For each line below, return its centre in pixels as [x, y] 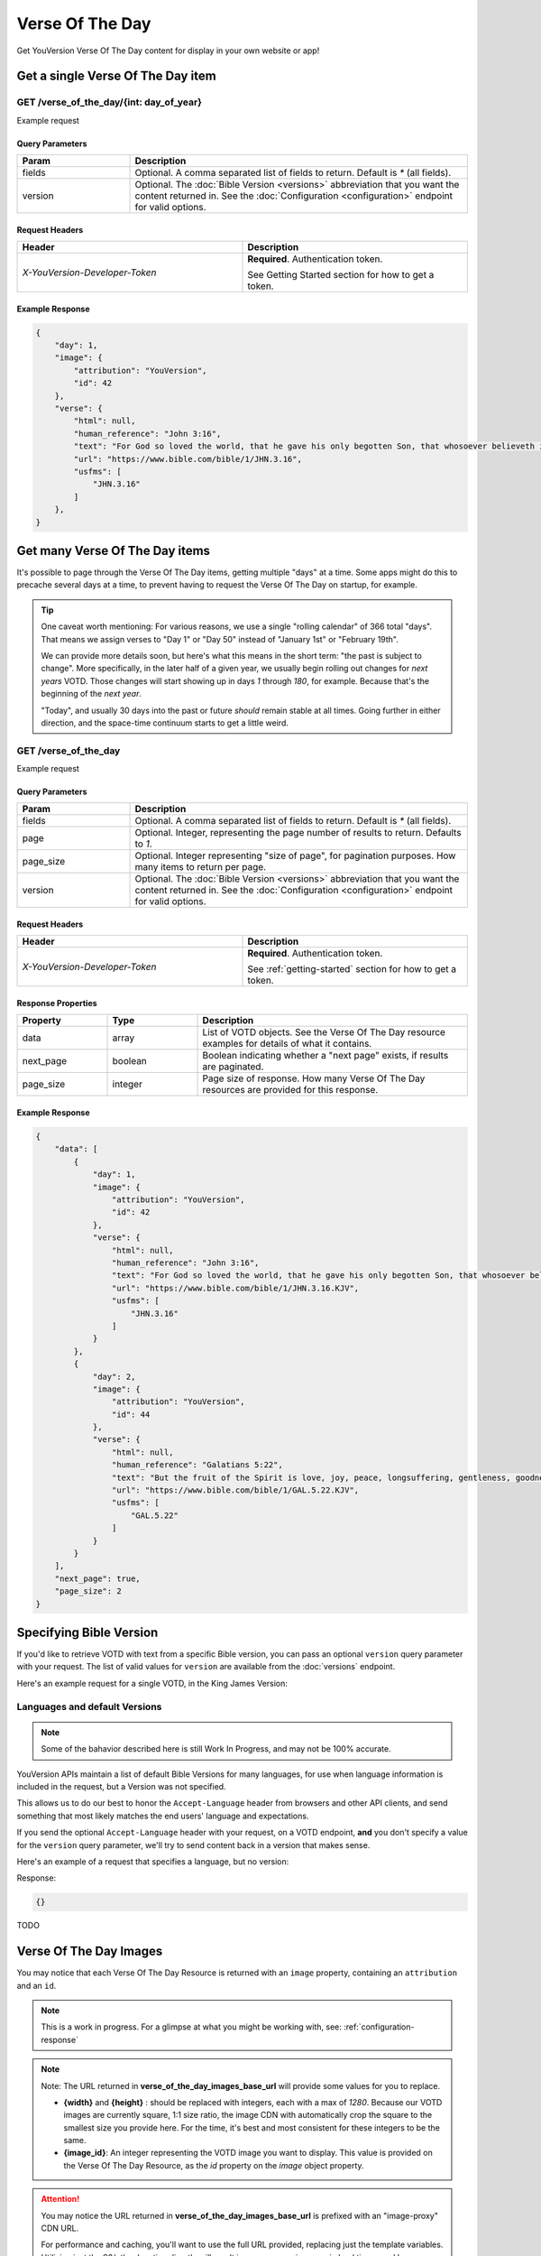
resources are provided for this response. [290, 1090]
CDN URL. [60, 2228]
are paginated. [233, 1067]
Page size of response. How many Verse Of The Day [314, 1078]
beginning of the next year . [91, 694]
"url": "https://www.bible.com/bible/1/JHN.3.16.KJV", [235, 1288]
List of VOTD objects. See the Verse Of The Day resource [324, 1032]
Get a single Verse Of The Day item [116, 76]
